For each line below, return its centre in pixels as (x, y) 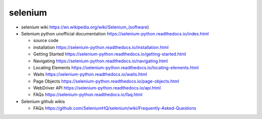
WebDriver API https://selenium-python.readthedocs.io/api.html (97, 88)
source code (46, 41)
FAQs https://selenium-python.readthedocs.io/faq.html (88, 95)
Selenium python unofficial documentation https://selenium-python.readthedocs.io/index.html (115, 33)
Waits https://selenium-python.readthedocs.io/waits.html (90, 74)
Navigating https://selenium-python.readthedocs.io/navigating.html (101, 61)
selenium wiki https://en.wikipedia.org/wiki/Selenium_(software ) (85, 27)
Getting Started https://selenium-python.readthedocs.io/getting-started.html (110, 54)
